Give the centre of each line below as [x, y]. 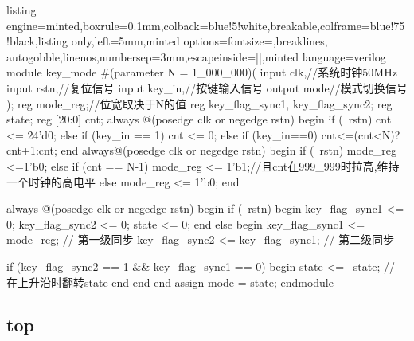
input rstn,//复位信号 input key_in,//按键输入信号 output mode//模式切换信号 [207, 87]
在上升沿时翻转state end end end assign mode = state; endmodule [170, 282]
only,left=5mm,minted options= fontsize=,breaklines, [199, 41]
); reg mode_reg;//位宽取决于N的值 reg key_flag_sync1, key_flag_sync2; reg [199, 103]
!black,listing [37, 41]
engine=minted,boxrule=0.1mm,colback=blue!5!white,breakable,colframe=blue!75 [206, 25]
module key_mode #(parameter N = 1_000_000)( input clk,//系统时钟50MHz [202, 72]
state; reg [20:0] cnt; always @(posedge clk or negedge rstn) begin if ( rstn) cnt [199, 119]
